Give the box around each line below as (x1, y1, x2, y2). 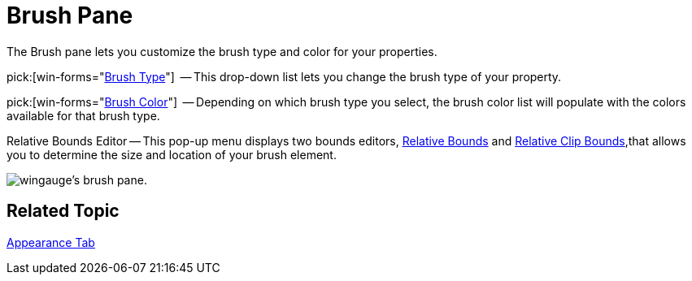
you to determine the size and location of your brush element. (7, 147, 337, 162)
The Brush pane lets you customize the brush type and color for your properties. (7, 44, 437, 58)
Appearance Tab (7, 235, 95, 249)
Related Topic (7, 201, 120, 222)
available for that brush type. (7, 108, 160, 123)
